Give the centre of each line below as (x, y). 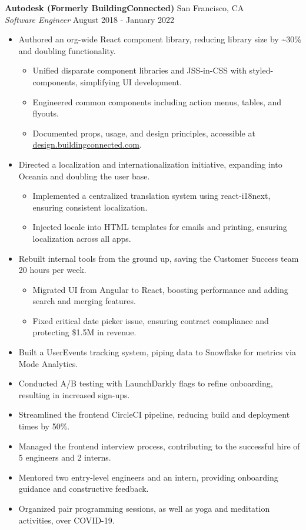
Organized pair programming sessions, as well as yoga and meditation (144, 508)
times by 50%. (44, 426)
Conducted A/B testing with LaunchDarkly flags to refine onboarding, (146, 383)
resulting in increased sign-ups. (74, 394)
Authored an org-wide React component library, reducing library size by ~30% (160, 39)
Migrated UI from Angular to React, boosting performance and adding (160, 289)
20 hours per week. (52, 270)
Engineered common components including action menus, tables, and (157, 101)
